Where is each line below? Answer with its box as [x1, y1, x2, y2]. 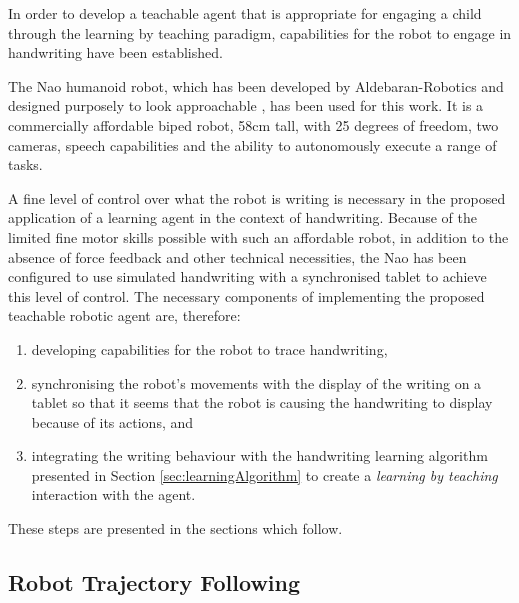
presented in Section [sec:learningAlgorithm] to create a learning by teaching [31, 464, 498, 485]
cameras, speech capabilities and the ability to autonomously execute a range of [8, 134, 497, 155]
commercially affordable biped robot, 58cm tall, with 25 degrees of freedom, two [8, 114, 499, 135]
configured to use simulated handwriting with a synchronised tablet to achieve [8, 266, 487, 287]
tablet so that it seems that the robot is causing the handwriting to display [31, 392, 493, 413]
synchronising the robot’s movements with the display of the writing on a [31, 372, 482, 393]
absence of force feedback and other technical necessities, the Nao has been [8, 246, 467, 267]
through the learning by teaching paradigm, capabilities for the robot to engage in [8, 22, 512, 43]
